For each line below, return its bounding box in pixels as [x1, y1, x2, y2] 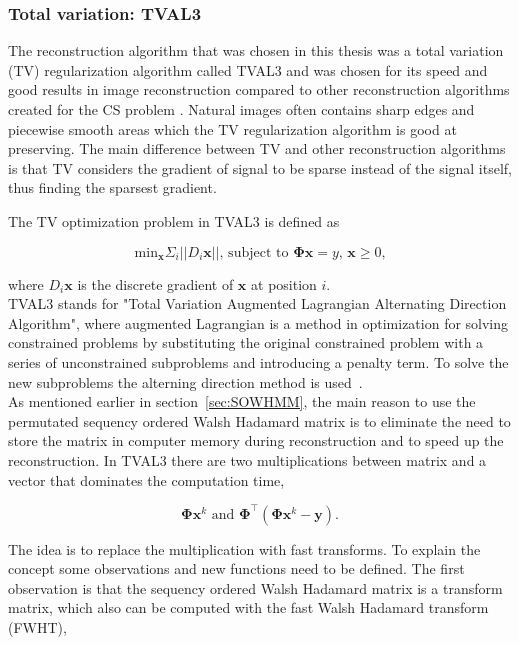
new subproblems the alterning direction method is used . [8, 371, 363, 392]
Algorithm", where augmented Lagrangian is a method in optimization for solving [8, 312, 509, 333]
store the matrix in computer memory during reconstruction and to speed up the [8, 430, 504, 451]
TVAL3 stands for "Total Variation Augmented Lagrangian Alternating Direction [8, 293, 507, 314]
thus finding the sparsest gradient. [8, 177, 217, 198]
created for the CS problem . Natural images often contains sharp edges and [8, 99, 475, 119]
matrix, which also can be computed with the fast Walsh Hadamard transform [8, 597, 489, 618]
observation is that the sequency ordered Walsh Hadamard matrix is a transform [8, 577, 503, 598]
